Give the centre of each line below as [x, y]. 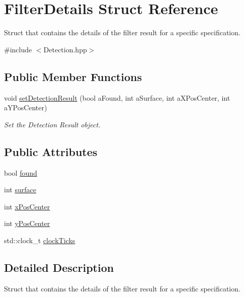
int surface [20, 190]
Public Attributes [51, 151]
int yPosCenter [27, 223]
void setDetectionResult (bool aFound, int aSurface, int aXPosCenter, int [117, 97]
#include [18, 49]
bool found [21, 172]
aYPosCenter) [26, 107]
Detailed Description [59, 267]
